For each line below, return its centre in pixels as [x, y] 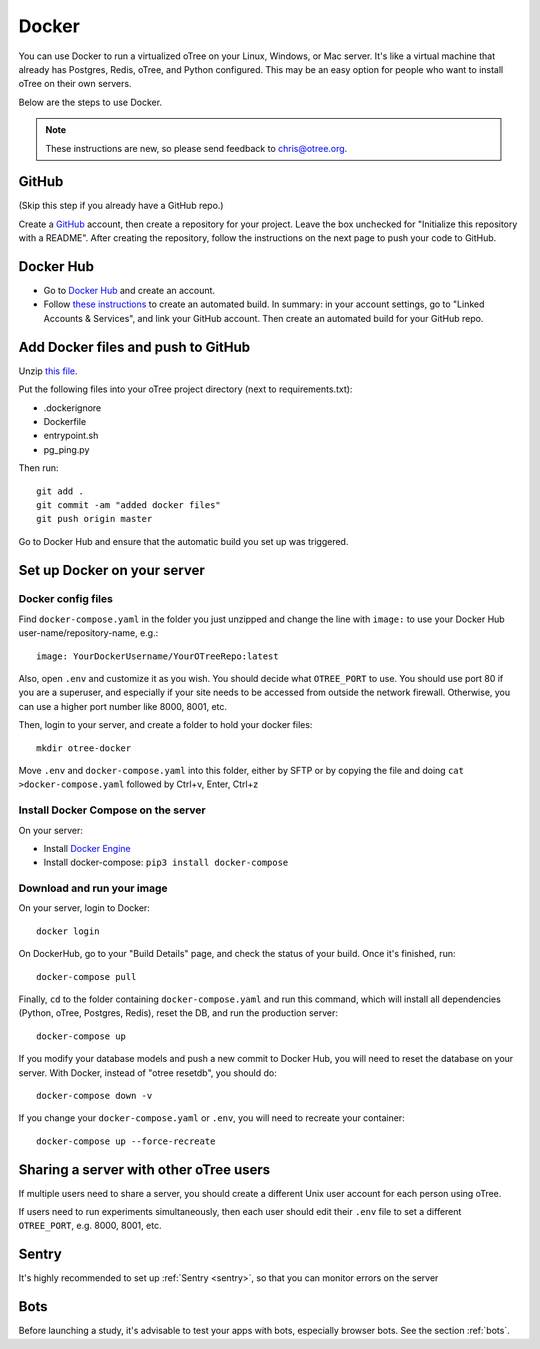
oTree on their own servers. [75, 84]
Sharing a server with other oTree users [144, 1169]
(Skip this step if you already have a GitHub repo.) [121, 206]
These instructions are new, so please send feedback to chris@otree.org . [196, 148]
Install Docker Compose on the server [112, 810]
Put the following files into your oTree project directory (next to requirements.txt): [185, 389]
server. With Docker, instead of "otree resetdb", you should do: [147, 1072]
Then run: [38, 468]
